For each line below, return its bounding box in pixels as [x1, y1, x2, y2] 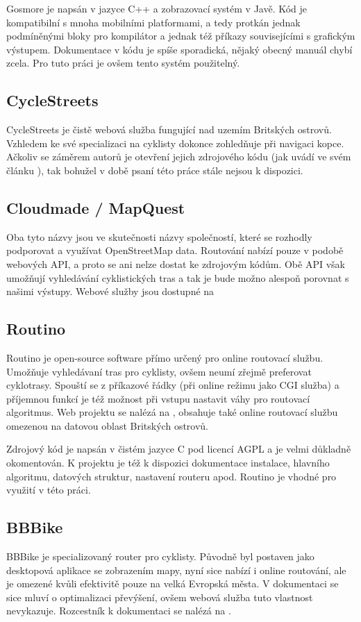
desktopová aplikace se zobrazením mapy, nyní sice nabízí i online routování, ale [6, 562, 346, 577]
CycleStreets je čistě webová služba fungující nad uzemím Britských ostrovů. [6, 122, 332, 137]
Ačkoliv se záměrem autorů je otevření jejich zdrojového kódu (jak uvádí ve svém [6, 149, 351, 164]
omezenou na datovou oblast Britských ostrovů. [6, 418, 209, 432]
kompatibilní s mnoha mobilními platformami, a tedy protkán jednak [6, 15, 301, 29]
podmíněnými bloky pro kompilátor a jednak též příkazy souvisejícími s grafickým [6, 28, 355, 43]
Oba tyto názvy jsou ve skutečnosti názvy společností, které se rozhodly [6, 229, 312, 244]
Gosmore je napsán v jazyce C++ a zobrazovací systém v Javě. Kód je [6, 1, 308, 15]
